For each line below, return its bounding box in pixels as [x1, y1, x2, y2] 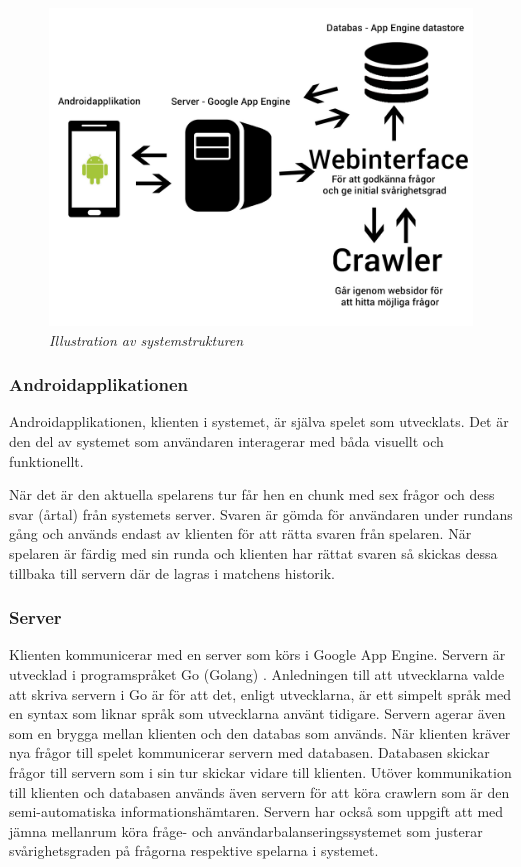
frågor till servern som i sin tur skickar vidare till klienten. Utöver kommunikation [9, 761, 512, 782]
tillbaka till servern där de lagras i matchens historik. [9, 562, 336, 583]
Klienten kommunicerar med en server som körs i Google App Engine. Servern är [9, 644, 506, 665]
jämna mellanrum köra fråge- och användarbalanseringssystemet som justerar [9, 820, 483, 841]
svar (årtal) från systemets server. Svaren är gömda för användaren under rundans [9, 503, 513, 524]
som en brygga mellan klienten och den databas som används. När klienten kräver [9, 722, 511, 743]
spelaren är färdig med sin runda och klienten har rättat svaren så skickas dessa [9, 542, 498, 563]
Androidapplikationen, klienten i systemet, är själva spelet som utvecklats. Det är [9, 411, 509, 432]
